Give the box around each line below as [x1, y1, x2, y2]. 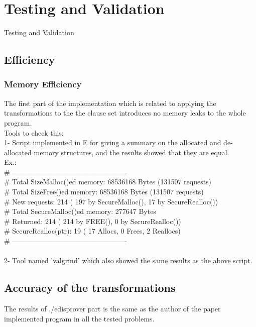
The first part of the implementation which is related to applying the [4, 97, 216, 108]
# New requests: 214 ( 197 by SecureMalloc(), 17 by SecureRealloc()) [4, 196, 218, 206]
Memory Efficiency [4, 78, 82, 90]
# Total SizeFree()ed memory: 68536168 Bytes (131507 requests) [4, 186, 204, 197]
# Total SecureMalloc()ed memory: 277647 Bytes [4, 206, 156, 216]
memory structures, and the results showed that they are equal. [34, 147, 229, 157]
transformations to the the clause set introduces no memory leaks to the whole [4, 107, 246, 118]
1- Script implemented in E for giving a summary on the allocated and [4, 137, 221, 148]
